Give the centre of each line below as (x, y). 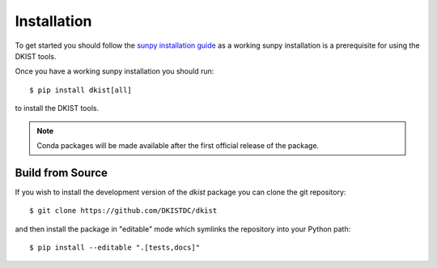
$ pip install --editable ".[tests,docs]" (115, 247)
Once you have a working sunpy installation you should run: (115, 71)
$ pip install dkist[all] (81, 90)
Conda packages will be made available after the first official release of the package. (178, 145)
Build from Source (62, 173)
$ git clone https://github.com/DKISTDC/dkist (123, 211)
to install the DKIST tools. (57, 108)
